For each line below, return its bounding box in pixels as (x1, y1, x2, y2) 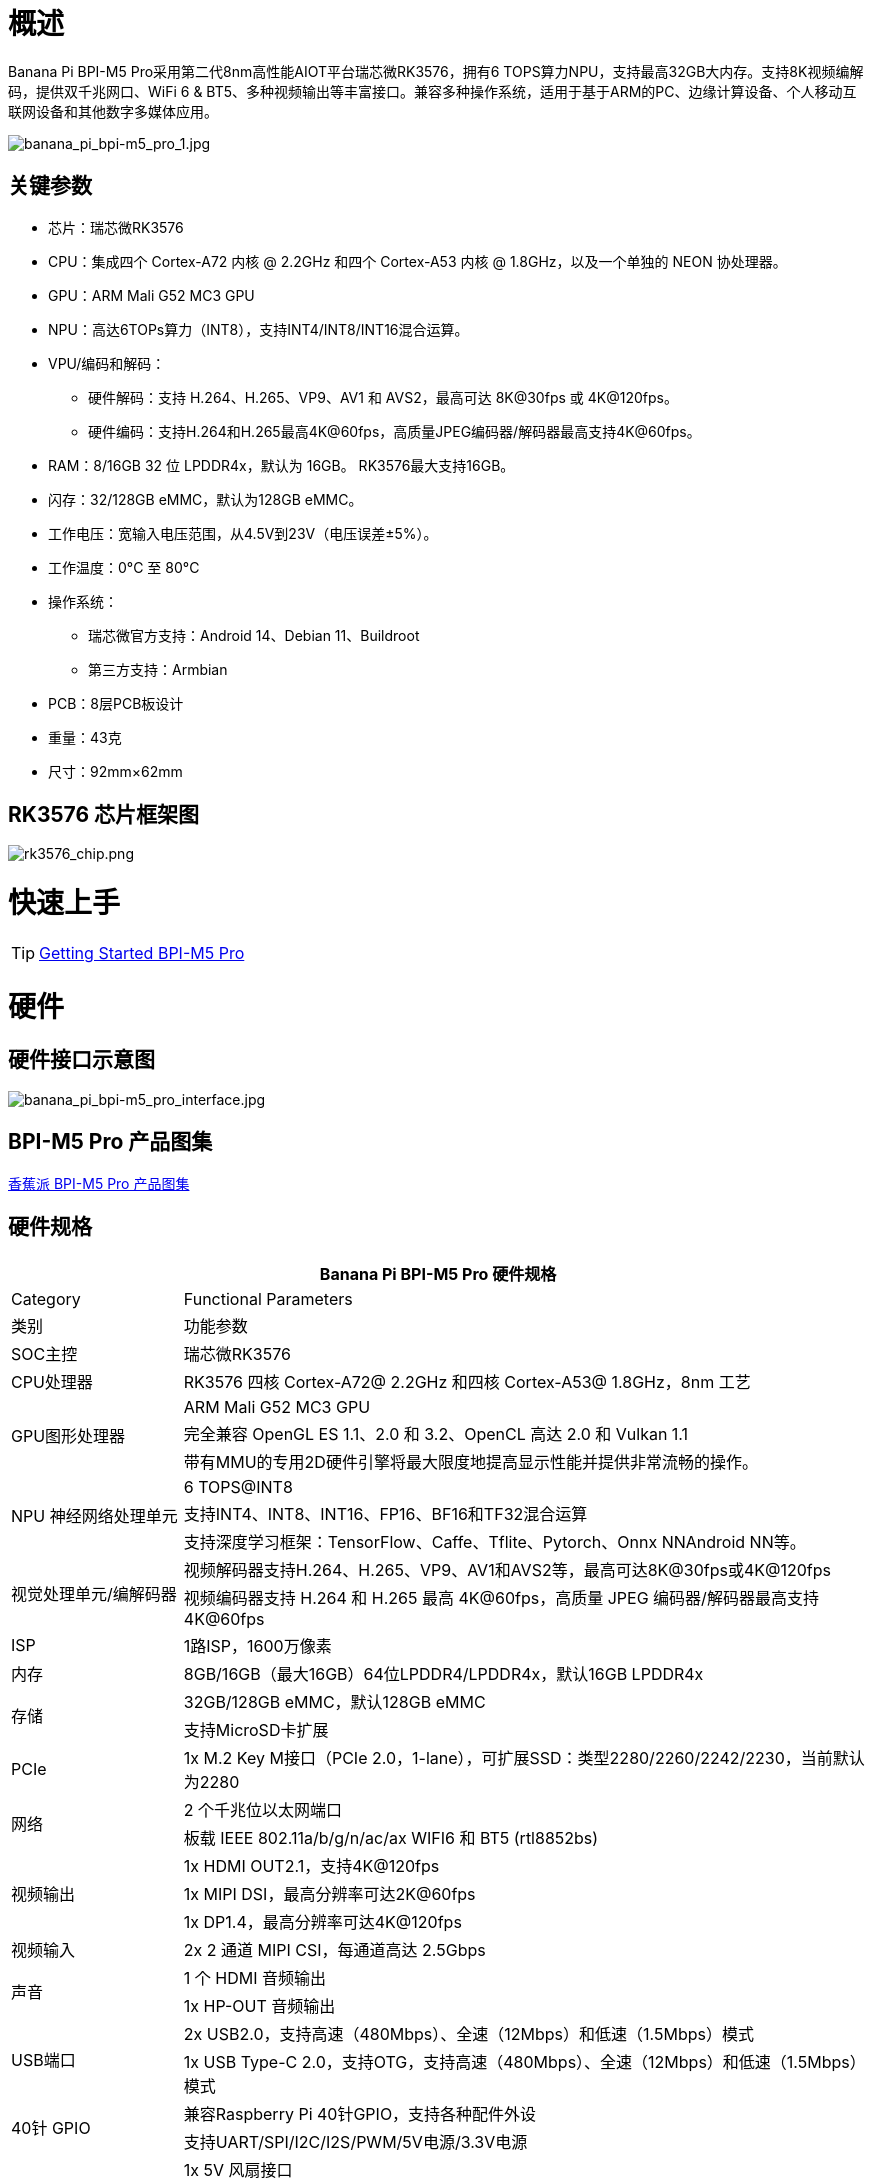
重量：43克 (48, 728, 122, 746)
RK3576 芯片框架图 (8, 802, 200, 828)
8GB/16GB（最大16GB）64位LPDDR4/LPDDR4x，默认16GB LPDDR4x (183, 1663, 704, 1684)
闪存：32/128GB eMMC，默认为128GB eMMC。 (48, 490, 363, 508)
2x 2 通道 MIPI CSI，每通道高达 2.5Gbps (183, 1939, 486, 1960)
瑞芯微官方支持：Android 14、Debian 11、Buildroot (88, 626, 420, 644)
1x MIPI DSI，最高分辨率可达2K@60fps (183, 1883, 476, 1904)
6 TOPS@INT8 (183, 1476, 293, 1497)
